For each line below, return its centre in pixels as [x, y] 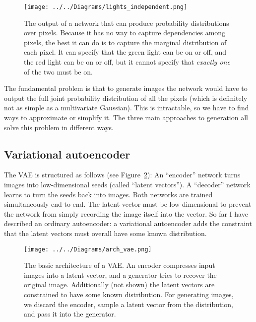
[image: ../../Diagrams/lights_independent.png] [106, 7]
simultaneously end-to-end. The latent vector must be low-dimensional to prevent [128, 204]
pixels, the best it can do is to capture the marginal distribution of [125, 42]
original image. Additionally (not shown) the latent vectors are [119, 284]
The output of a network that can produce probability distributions [127, 23]
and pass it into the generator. [70, 314]
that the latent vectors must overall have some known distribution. [105, 233]
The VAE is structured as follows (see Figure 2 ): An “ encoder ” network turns [122, 175]
